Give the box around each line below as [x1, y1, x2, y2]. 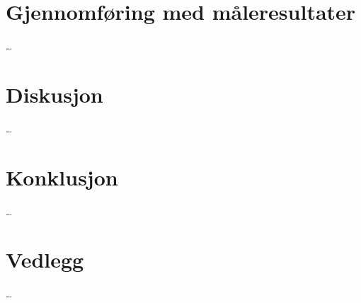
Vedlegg [6, 245, 84, 274]
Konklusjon [6, 162, 118, 191]
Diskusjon [6, 79, 103, 108]
